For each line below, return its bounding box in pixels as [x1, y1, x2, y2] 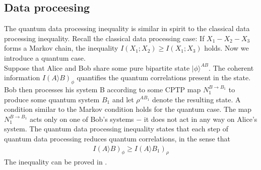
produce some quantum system [4, 94, 100, 104]
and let [112, 94, 134, 104]
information [4, 72, 40, 83]
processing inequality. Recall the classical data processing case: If [4, 33, 205, 43]
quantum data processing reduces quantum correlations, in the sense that [4, 133, 231, 143]
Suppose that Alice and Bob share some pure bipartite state [4, 62, 190, 73]
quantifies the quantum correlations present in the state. [77, 72, 251, 83]
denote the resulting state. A [152, 94, 241, 104]
